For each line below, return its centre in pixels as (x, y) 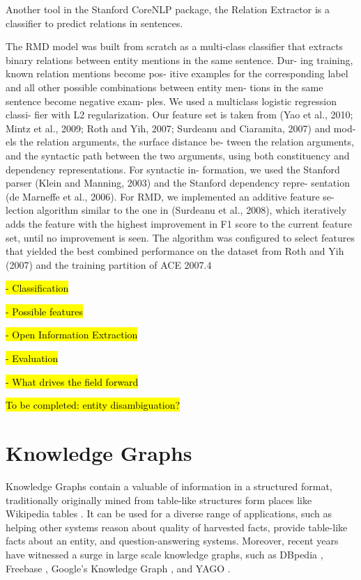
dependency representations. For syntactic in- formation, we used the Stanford (173, 169)
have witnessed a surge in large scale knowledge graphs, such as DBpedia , (164, 554)
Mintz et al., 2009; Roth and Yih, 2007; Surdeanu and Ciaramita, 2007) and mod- (181, 128)
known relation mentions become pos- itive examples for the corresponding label (177, 73)
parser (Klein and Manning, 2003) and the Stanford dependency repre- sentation (178, 183)
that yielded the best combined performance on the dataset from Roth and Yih (175, 251)
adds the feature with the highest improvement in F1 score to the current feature (179, 223)
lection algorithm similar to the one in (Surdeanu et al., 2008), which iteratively (176, 210)
